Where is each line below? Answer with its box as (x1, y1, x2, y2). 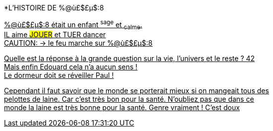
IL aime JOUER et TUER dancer (4, 30, 106, 39)
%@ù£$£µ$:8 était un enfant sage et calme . (4, 19, 143, 31)
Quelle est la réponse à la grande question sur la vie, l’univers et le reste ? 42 (4, 54, 255, 63)
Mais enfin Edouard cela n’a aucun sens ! (4, 63, 138, 71)
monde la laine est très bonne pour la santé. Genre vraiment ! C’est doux (4, 103, 240, 112)
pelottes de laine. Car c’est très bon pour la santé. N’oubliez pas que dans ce (4, 95, 254, 104)
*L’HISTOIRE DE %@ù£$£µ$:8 (4, 3, 104, 12)
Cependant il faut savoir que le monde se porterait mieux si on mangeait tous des (4, 86, 269, 95)
